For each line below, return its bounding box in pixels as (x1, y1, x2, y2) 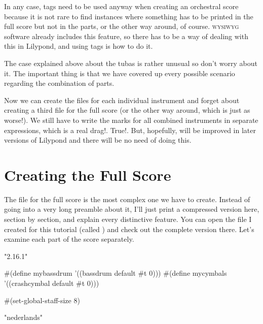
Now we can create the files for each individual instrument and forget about (4, 94, 240, 105)
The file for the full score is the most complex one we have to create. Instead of (4, 193, 250, 204)
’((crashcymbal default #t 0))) (4, 278, 99, 288)
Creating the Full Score (4, 164, 171, 185)
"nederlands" (4, 312, 43, 322)
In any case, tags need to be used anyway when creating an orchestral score (4, 1, 239, 11)
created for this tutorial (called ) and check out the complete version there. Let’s (4, 223, 254, 234)
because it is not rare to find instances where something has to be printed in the (4, 11, 253, 21)
